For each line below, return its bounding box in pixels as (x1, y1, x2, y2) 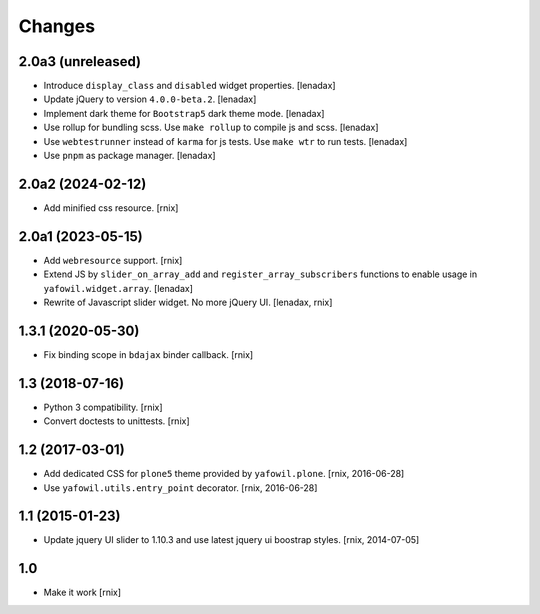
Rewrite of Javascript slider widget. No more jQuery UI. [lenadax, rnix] (43, 296, 333, 308)
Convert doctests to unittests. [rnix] (43, 415, 190, 427)
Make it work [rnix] (43, 586, 122, 599)
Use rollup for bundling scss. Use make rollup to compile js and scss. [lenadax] (43, 121, 379, 134)
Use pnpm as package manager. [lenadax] (43, 150, 216, 162)
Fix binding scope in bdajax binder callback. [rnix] (43, 348, 254, 360)
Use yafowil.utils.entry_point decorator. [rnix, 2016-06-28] (43, 481, 318, 494)
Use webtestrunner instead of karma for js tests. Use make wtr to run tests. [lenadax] (43, 135, 408, 147)
